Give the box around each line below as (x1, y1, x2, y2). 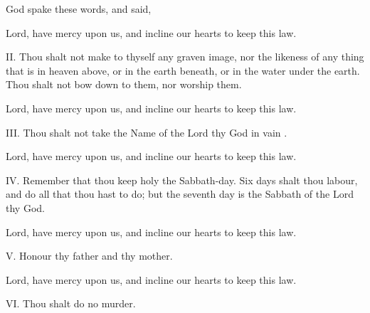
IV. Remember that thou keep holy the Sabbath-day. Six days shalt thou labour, (6, 172, 358, 187)
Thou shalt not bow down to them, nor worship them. (6, 77, 242, 92)
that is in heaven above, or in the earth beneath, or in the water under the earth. (6, 63, 360, 78)
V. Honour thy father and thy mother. (6, 248, 173, 263)
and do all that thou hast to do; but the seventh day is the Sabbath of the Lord (6, 186, 354, 201)
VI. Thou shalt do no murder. (6, 296, 136, 311)
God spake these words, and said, (6, 1, 152, 16)
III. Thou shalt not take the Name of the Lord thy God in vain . (6, 124, 287, 139)
